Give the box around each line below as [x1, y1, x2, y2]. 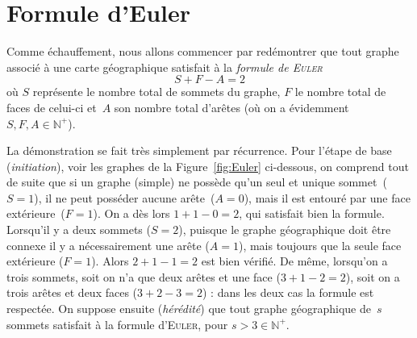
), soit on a [345, 268, 400, 285]
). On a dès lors [93, 205, 170, 222]
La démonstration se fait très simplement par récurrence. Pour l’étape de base [6, 142, 392, 159]
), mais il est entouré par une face [244, 189, 411, 206]
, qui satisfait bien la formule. [239, 205, 385, 222]
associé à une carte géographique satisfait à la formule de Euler [6, 58, 323, 75]
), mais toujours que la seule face [238, 236, 402, 253]
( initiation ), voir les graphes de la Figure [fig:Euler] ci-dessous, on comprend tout [6, 157, 409, 174]
